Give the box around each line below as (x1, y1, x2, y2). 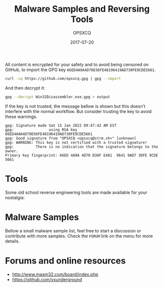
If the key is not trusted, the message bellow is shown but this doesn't (5, 103, 145, 109)
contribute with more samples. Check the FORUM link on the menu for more (5, 233, 153, 239)
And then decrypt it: (5, 85, 45, 91)
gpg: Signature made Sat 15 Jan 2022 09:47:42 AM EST (5, 123, 117, 128)
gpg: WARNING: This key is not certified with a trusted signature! (5, 140, 147, 145)
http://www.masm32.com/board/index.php (12, 271, 99, 277)
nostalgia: (5, 194, 25, 200)
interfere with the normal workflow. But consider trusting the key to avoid (5, 108, 152, 114)
